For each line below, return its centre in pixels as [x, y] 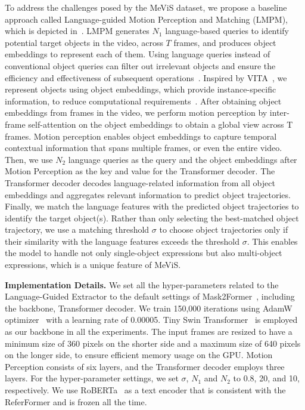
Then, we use [29, 159]
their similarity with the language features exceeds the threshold [122, 241]
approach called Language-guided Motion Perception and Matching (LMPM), [146, 19]
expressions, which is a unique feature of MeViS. [93, 265]
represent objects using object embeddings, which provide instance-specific [141, 89]
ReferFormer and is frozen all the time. [76, 401]
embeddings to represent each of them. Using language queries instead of [138, 54]
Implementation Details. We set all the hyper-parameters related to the [142, 284]
